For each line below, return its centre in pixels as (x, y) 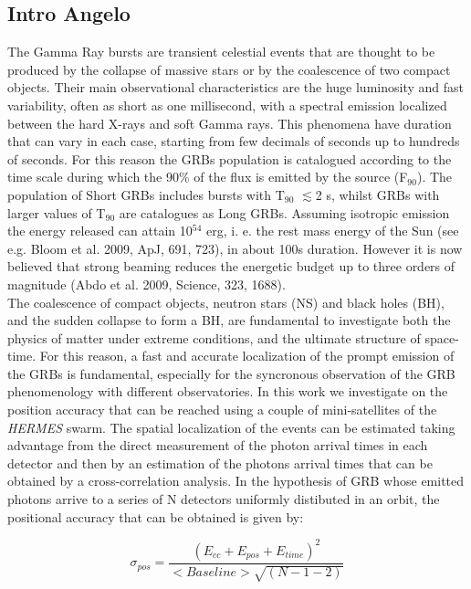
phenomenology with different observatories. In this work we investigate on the (228, 391)
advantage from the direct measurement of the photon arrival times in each (218, 445)
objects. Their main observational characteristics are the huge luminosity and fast (235, 87)
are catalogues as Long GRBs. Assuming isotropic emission (284, 212)
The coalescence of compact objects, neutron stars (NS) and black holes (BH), (226, 302)
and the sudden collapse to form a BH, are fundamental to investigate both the (229, 320)
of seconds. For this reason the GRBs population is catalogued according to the (230, 158)
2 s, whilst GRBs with (377, 194)
